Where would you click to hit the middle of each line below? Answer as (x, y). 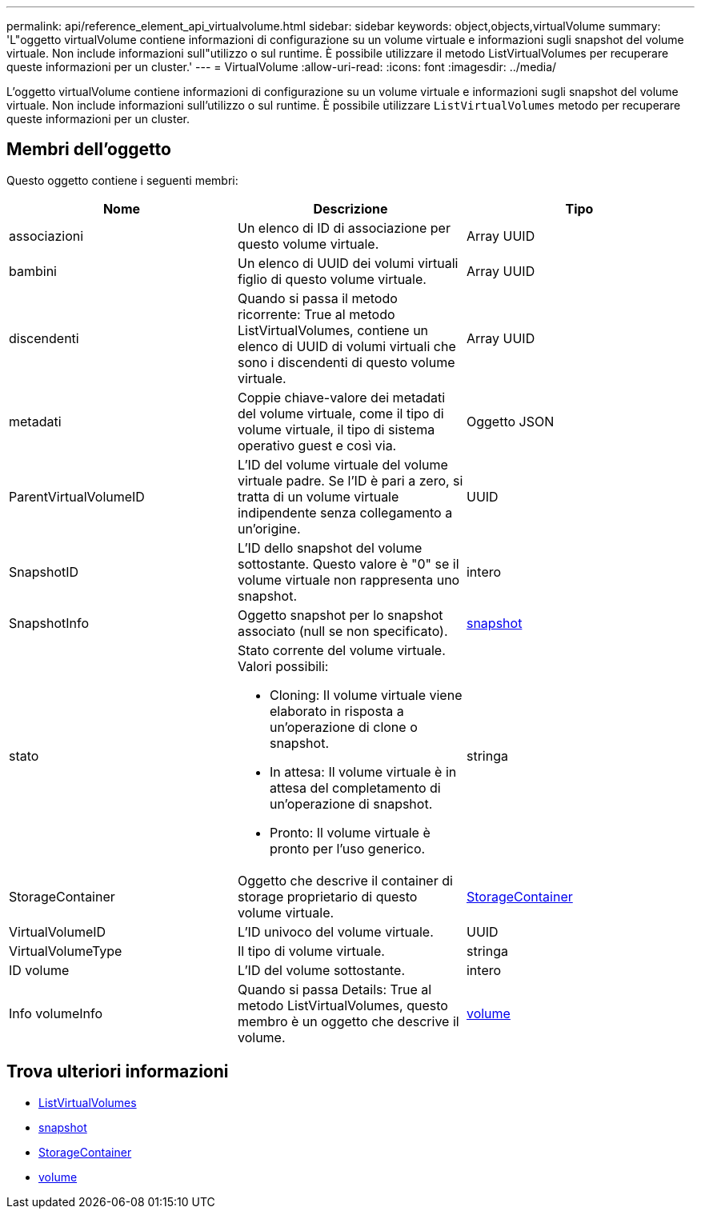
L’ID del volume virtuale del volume (342, 464)
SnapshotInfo (49, 623)
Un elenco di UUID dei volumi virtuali (348, 263)
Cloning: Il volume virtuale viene (366, 695)
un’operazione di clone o (343, 727)
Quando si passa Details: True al (334, 989)
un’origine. (269, 528)
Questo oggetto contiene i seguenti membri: (122, 180)
